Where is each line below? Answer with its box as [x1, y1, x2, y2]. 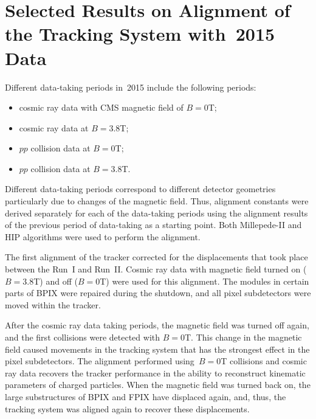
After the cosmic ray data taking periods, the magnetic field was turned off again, [5, 319, 309, 331]
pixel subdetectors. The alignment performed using [5, 355, 194, 367]
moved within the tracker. [5, 298, 101, 311]
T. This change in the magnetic [184, 331, 302, 343]
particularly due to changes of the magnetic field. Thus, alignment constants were [5, 195, 309, 207]
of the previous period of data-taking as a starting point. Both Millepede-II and [5, 218, 302, 231]
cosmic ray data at [19, 121, 89, 134]
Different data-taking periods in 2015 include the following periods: [5, 80, 256, 93]
